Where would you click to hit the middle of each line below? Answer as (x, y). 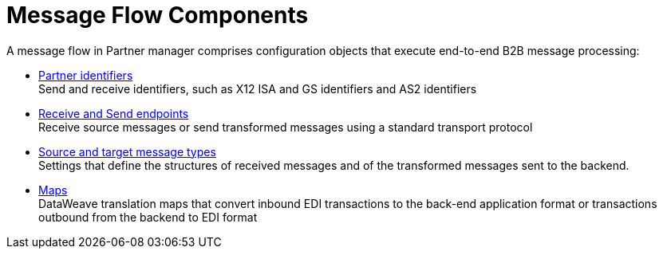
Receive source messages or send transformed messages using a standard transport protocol (286, 127)
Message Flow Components (158, 15)
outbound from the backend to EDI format (148, 217)
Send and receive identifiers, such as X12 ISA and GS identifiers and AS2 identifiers (258, 88)
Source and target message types (127, 151)
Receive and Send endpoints (114, 113)
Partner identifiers (86, 75)
